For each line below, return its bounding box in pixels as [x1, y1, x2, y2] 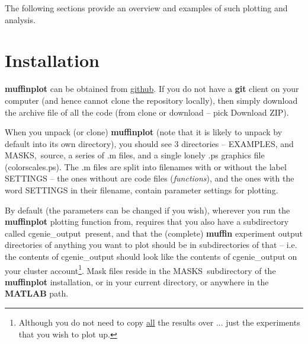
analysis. [5, 13, 36, 26]
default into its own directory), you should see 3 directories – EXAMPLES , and [5, 137, 294, 149]
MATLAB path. [5, 287, 69, 300]
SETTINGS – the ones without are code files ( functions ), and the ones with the [5, 172, 294, 184]
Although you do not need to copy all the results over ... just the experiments [18, 316, 300, 329]
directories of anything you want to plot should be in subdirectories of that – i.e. [5, 238, 297, 251]
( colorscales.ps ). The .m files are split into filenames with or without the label [5, 160, 287, 173]
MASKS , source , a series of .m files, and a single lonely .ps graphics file [5, 149, 265, 161]
